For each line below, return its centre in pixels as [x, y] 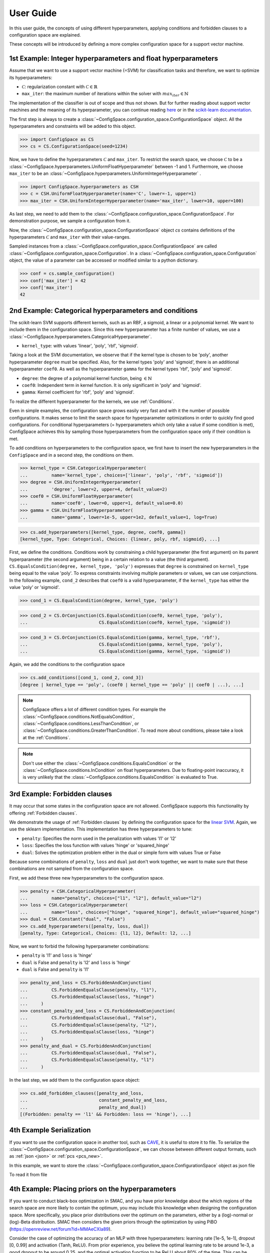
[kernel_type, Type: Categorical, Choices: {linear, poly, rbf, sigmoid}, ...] [120, 539]
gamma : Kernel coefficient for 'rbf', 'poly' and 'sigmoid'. [78, 392]
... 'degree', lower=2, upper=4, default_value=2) [93, 489]
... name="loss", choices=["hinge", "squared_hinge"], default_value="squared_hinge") [140, 912]
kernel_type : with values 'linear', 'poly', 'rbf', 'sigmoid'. [80, 346]
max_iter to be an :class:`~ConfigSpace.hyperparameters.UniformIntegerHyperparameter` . [105, 173]
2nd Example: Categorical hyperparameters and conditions [103, 310]
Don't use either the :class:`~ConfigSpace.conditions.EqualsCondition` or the [102, 763]
